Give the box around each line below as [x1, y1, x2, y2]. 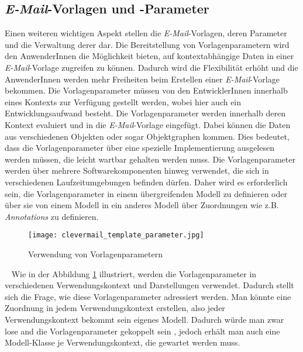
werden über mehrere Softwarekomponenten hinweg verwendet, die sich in [5, 164, 269, 177]
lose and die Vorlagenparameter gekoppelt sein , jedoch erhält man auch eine [5, 325, 280, 337]
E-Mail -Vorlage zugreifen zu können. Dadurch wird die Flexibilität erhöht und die [5, 61, 298, 73]
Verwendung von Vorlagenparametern [28, 247, 163, 260]
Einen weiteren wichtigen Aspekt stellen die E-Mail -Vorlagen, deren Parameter [5, 27, 287, 39]
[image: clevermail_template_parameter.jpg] [28, 231, 204, 240]
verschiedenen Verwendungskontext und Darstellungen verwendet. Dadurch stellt [5, 279, 294, 291]
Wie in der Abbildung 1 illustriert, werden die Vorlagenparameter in [11, 267, 257, 279]
